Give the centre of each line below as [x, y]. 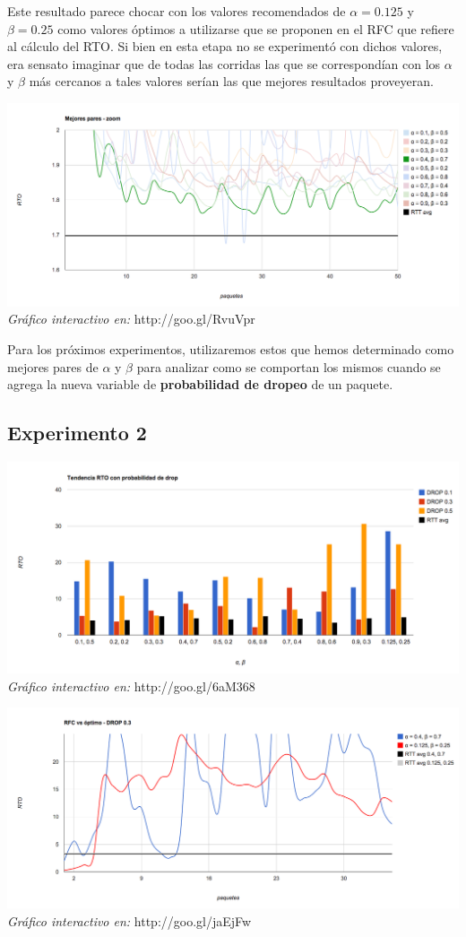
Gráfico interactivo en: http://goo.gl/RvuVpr [131, 319]
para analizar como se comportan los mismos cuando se [289, 366]
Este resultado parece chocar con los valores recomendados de [177, 11]
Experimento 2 [77, 433]
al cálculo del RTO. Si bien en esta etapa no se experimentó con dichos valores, [225, 46]
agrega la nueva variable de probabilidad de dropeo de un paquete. [200, 384]
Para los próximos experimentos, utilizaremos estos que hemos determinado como [231, 349]
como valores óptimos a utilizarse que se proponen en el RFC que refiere [256, 28]
